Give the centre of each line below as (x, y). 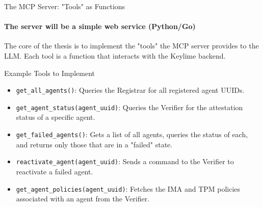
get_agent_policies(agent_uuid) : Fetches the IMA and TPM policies (128, 188)
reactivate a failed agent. (55, 171)
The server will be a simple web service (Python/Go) (100, 26)
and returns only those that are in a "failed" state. (94, 144)
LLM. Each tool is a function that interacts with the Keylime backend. (115, 55)
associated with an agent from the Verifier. (83, 199)
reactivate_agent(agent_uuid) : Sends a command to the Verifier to (125, 161)
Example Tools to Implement (49, 73)
